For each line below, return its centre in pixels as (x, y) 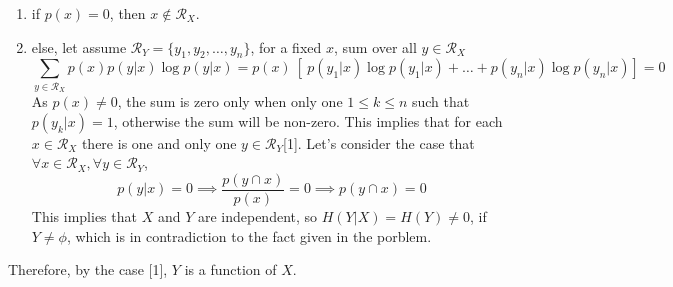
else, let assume (79, 46)
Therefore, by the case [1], (88, 269)
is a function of (230, 269)
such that (440, 101)
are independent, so (257, 215)
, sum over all (375, 46)
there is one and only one (159, 142)
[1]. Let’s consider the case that (379, 142)
